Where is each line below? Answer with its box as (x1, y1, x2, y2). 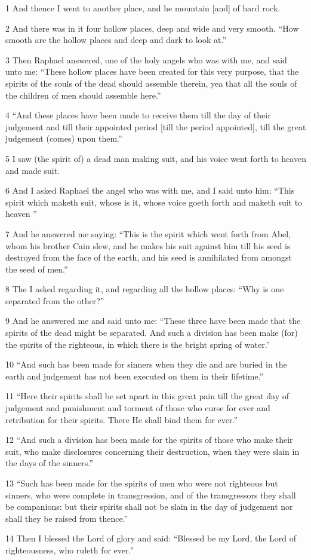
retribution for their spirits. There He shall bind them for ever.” (5, 413, 238, 426)
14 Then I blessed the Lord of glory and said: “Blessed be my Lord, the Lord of (5, 532, 297, 544)
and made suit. (5, 164, 60, 176)
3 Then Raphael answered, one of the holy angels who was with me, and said (5, 53, 287, 66)
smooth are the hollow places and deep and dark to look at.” (5, 33, 227, 46)
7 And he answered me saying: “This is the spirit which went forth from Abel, (5, 227, 291, 240)
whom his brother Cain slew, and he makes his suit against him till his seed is (5, 239, 291, 252)
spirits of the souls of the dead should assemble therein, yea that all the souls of (5, 76, 297, 89)
